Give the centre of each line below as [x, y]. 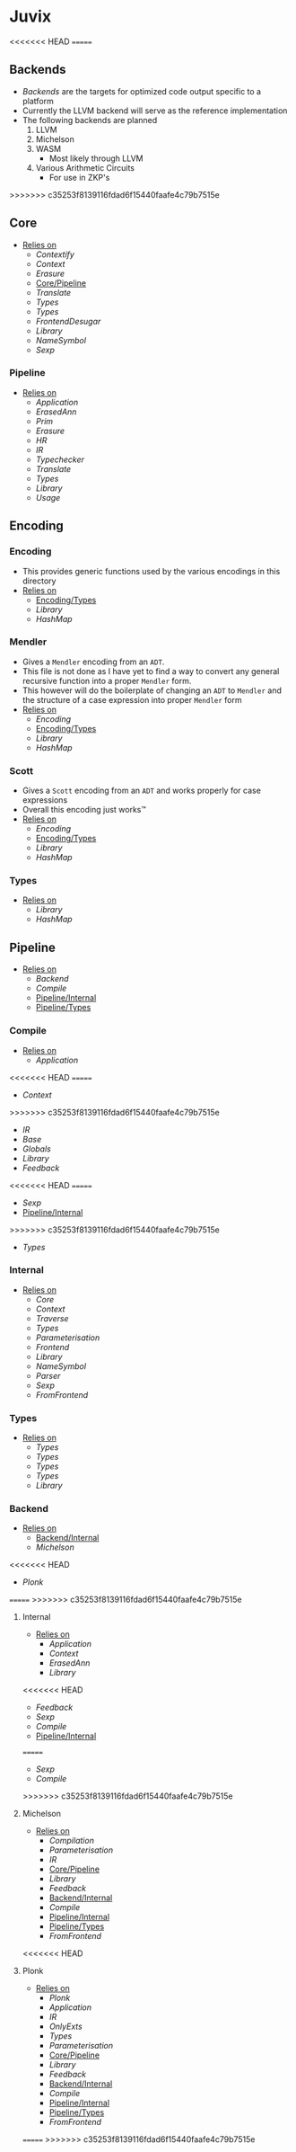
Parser [48, 1375]
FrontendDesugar [68, 321]
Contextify [55, 254]
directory [39, 581]
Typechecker [60, 459]
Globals [36, 1149]
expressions [45, 800]
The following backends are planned [90, 120]
